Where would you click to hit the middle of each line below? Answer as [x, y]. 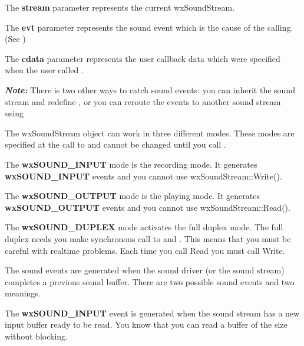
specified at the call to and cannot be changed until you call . [115, 144]
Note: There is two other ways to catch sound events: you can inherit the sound [150, 89]
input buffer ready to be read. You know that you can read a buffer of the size [146, 324]
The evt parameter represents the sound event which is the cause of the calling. [149, 27]
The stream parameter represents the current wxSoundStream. [120, 7]
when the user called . [44, 70]
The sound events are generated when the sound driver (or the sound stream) [145, 270]
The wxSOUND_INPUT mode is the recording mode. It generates [131, 164]
